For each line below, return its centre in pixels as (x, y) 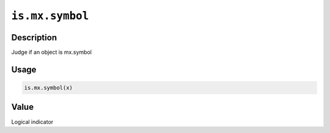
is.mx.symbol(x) (49, 88)
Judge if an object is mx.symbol (51, 52)
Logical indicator (32, 121)
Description (34, 38)
